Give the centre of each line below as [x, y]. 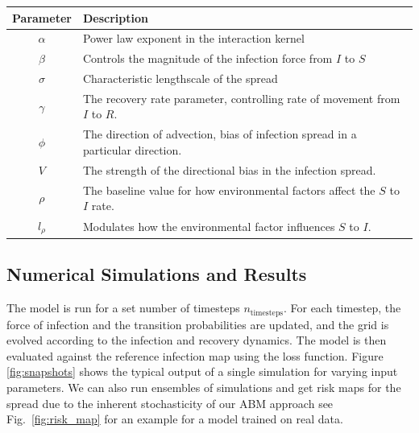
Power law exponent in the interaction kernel [193, 38]
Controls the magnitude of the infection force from [207, 58]
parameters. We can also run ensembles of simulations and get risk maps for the [204, 388]
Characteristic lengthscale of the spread [180, 78]
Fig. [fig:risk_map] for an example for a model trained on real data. [175, 419]
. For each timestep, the [342, 308]
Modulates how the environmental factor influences [209, 226]
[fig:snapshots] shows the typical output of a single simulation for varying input [202, 371]
